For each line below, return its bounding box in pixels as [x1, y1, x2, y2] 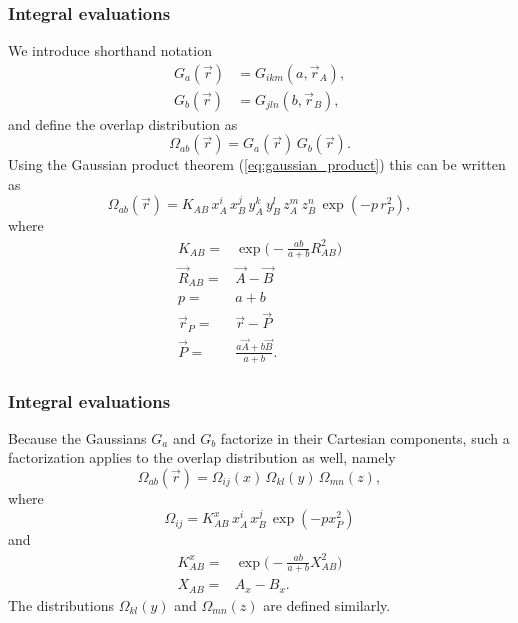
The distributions [8, 594, 114, 615]
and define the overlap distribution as [8, 113, 238, 134]
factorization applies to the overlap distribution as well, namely [8, 447, 396, 468]
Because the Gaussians [8, 427, 147, 448]
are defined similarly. [263, 594, 391, 615]
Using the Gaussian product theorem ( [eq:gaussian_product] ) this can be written [8, 154, 506, 175]
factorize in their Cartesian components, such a [220, 427, 510, 448]
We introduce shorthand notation [8, 40, 212, 61]
